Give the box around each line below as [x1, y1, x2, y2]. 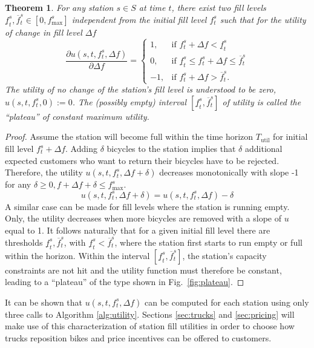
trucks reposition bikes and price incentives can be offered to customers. [5, 331, 272, 344]
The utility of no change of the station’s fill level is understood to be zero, [5, 83, 276, 96]
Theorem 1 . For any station [5, 1, 114, 13]
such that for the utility [220, 13, 306, 25]
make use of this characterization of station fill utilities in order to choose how [5, 320, 295, 332]
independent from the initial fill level [71, 13, 207, 25]
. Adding [65, 142, 97, 154]
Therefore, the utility [5, 166, 83, 179]
